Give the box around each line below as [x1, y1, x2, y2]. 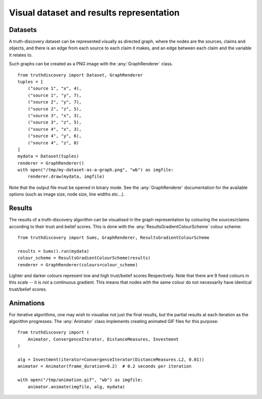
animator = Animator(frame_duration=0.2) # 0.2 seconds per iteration [17, 364, 192, 369]
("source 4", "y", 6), [27, 133, 82, 139]
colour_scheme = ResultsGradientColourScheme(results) [17, 255, 151, 261]
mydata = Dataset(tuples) [17, 153, 80, 159]
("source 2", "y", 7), [27, 99, 82, 105]
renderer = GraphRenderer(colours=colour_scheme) [17, 262, 138, 267]
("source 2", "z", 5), [27, 106, 82, 111]
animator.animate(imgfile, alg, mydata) [27, 384, 126, 389]
